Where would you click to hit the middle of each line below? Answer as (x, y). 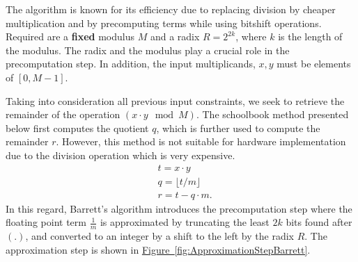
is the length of (310, 36)
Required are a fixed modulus (70, 36)
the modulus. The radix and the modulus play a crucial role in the (148, 50)
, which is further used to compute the (238, 128)
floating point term (46, 222)
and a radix (175, 36)
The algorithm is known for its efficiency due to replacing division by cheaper (171, 9)
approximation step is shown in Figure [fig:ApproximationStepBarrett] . (158, 249)
